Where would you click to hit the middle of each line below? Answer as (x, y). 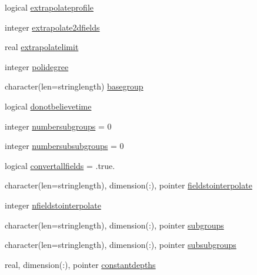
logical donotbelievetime (48, 106)
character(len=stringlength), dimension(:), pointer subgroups (114, 225)
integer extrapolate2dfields (52, 27)
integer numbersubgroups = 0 (58, 126)
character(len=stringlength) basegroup (74, 86)
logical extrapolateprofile (49, 7)
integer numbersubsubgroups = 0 (64, 146)
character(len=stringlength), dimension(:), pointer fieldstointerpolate (128, 185)
